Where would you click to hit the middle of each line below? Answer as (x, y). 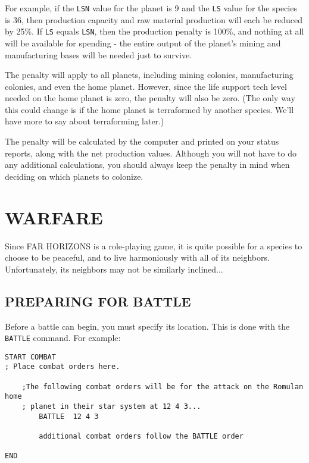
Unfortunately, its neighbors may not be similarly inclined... (114, 269)
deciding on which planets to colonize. (74, 176)
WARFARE (54, 217)
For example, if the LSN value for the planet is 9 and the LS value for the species (151, 8)
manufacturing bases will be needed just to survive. (99, 54)
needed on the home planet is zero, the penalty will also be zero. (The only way (150, 98)
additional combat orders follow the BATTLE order (141, 437)
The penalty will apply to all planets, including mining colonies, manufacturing (149, 75)
